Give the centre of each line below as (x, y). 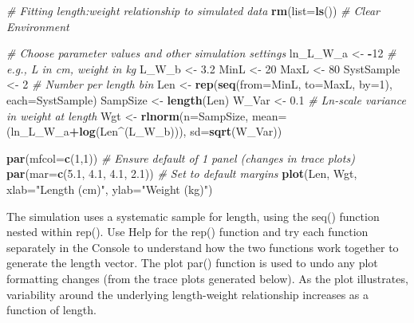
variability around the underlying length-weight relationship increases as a (187, 294)
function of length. (51, 310)
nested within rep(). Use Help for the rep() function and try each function (187, 232)
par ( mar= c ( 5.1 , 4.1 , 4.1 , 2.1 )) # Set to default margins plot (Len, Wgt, (182, 173)
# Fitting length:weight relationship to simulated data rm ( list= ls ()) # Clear (193, 10)
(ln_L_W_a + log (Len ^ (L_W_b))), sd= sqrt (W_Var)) (144, 131)
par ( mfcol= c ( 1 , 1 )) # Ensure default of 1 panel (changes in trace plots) (181, 158)
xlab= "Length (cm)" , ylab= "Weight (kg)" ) (110, 189)
